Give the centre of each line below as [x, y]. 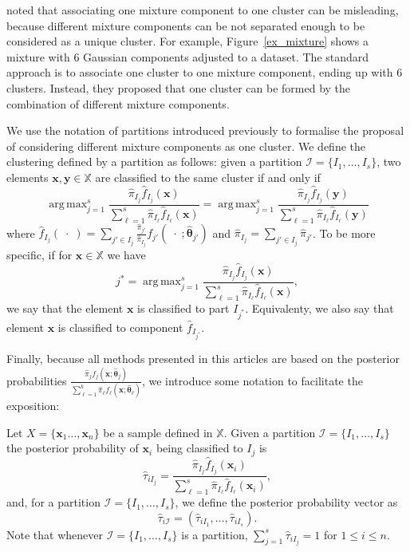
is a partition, [215, 534]
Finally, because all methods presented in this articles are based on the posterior [203, 359]
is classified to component [120, 327]
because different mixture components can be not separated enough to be [186, 25]
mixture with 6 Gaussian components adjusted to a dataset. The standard [188, 56]
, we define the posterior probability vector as [286, 502]
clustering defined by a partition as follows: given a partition [154, 162]
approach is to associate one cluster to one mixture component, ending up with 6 [205, 72]
